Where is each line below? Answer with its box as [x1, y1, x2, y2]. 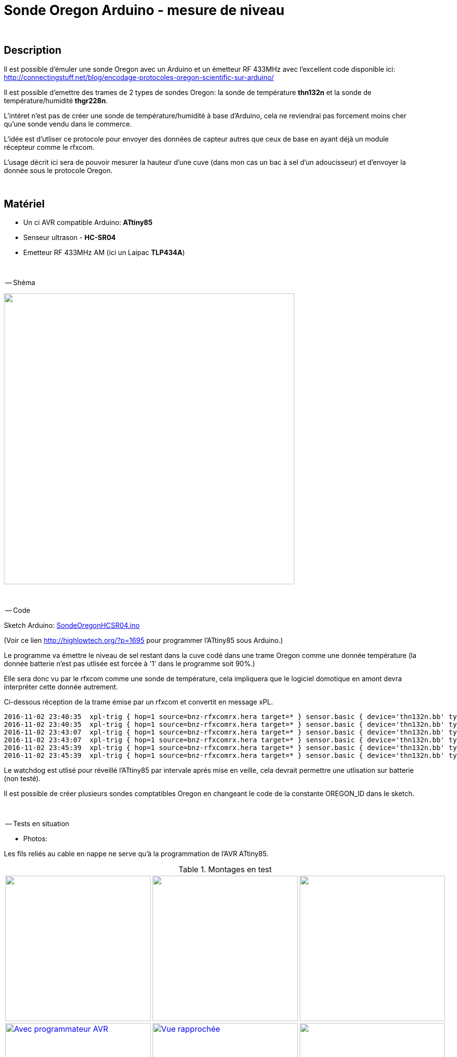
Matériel [4, 198, 45, 210]
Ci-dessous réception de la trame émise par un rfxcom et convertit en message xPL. [4, 698, 273, 706]
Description [4, 44, 61, 57]
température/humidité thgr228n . [4, 96, 108, 105]
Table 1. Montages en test [178, 865, 272, 875]
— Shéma [5, 278, 35, 287]
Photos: [23, 834, 47, 843]
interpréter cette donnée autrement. [4, 683, 118, 691]
